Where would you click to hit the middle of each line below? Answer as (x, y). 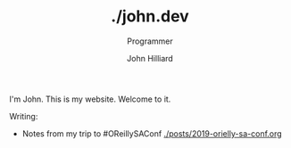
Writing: (24, 116)
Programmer (150, 41)
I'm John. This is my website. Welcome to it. (90, 99)
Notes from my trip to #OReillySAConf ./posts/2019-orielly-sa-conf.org (152, 133)
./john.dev (150, 16)
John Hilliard (150, 58)
